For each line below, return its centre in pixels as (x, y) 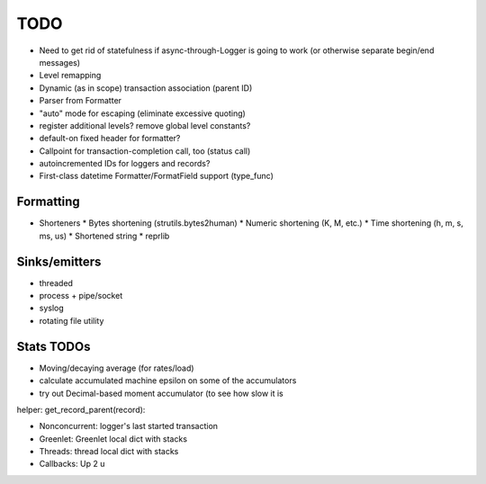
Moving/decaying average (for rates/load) (117, 368)
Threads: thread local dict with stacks (109, 452)
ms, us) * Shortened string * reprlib (104, 236)
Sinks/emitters (59, 261)
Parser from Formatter (80, 101)
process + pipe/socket (81, 296)
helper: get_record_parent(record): (81, 409)
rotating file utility (72, 320)
